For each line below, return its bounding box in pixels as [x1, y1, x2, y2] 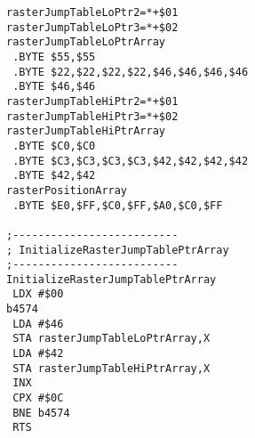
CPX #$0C [12, 392, 64, 405]
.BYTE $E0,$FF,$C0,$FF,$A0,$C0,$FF [12, 199, 223, 212]
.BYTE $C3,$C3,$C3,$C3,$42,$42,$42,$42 [12, 154, 249, 167]
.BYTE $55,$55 [12, 50, 96, 63]
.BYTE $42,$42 [12, 169, 96, 182]
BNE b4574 [12, 406, 70, 419]
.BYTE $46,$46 [12, 80, 96, 93]
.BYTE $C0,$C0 [12, 139, 96, 152]
